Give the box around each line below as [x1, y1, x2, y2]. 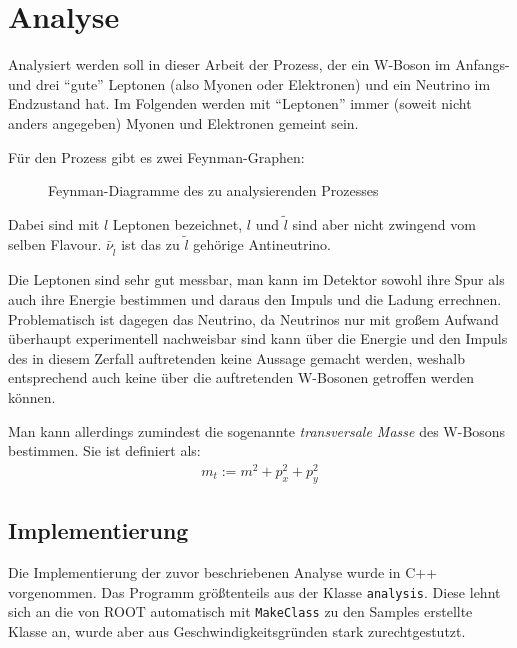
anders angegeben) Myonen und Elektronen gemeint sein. [8, 112, 359, 133]
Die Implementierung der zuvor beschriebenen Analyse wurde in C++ [8, 561, 438, 582]
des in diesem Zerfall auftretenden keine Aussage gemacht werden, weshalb [8, 347, 466, 368]
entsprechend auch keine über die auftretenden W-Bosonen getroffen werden [8, 367, 475, 388]
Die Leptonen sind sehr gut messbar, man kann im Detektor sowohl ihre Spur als [8, 269, 505, 290]
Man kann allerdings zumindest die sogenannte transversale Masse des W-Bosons [8, 420, 506, 441]
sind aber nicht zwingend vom [292, 213, 476, 234]
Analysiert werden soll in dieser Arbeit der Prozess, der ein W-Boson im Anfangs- [8, 54, 510, 75]
